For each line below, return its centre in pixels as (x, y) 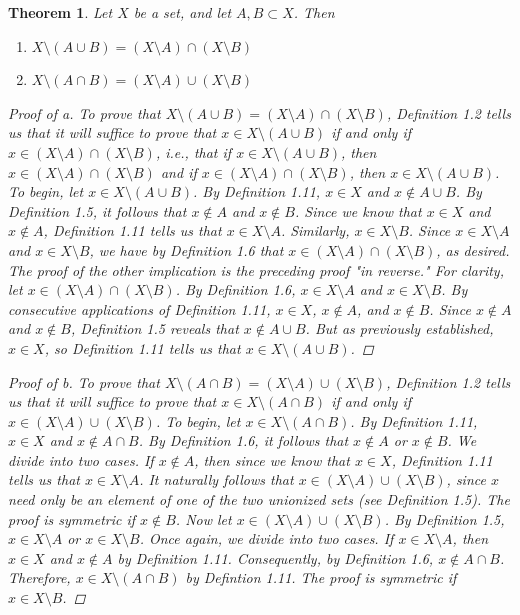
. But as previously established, (399, 328)
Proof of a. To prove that (84, 112)
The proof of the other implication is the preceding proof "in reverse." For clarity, (256, 269)
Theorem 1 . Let (60, 12)
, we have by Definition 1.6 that (186, 249)
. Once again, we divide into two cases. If (266, 538)
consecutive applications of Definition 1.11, (139, 308)
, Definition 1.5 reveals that (154, 328)
